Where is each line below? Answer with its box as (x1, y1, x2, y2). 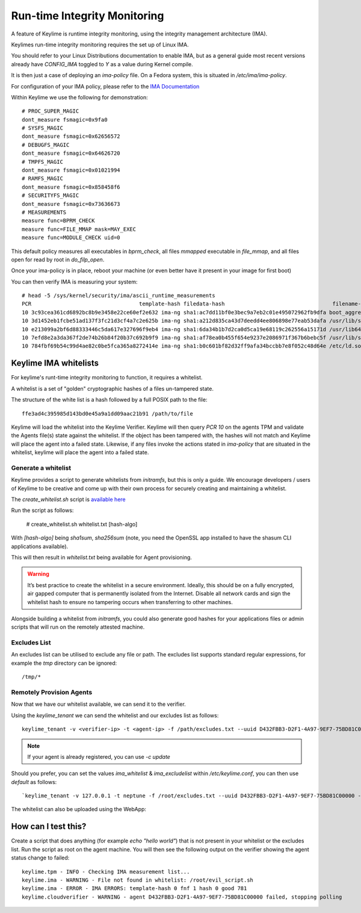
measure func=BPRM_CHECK (22, 217, 95, 224)
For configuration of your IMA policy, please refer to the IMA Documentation (11, 83, 200, 90)
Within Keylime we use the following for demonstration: (11, 93, 149, 101)
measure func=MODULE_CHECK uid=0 (22, 234, 120, 241)
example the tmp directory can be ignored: (11, 659, 117, 667)
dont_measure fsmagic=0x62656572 (22, 133, 120, 140)
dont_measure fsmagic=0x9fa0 (22, 116, 108, 123)
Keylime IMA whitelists (11, 358, 99, 369)
